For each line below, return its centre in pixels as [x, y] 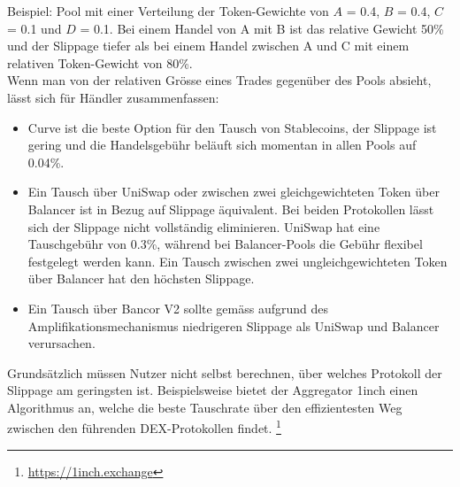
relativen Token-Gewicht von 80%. [100, 62]
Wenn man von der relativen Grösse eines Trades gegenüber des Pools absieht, [219, 80]
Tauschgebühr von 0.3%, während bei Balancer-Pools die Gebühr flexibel [225, 244]
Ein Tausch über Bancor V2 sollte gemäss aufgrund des [178, 308]
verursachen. [61, 343]
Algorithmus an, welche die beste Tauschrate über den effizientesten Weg [205, 407]
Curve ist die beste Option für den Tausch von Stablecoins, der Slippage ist [232, 127]
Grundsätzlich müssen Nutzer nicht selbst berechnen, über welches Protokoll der [225, 372]
